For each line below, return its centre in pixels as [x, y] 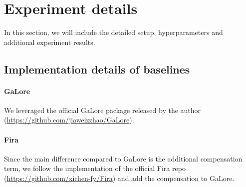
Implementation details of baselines [97, 69]
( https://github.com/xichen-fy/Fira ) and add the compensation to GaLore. [119, 178]
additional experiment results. [50, 42]
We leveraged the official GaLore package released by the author [103, 110]
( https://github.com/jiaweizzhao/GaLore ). [69, 120]
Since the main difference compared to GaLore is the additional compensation [123, 158]
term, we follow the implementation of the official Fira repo [95, 168]
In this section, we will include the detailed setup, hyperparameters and [114, 32]
